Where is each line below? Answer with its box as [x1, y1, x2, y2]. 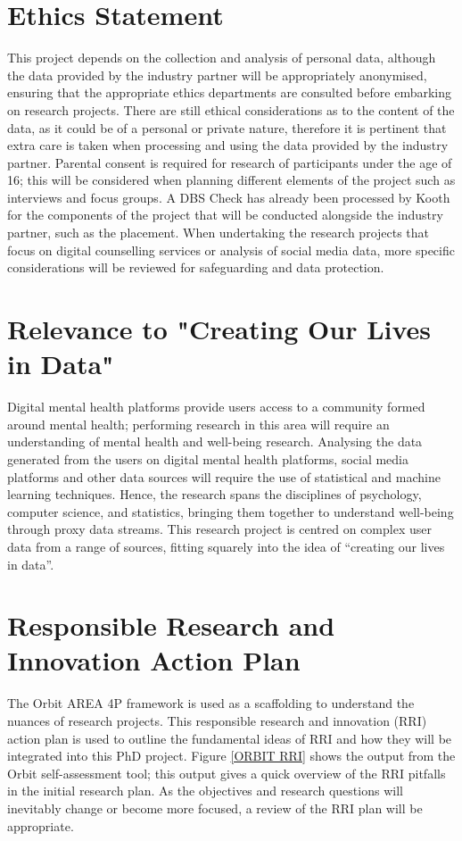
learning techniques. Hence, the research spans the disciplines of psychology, [7, 485, 422, 504]
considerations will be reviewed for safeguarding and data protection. [7, 258, 384, 277]
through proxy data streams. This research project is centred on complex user [7, 520, 432, 538]
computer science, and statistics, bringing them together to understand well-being [7, 502, 454, 520]
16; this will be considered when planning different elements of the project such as [7, 171, 456, 189]
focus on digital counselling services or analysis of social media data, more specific [7, 240, 455, 259]
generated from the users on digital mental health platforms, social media [7, 449, 409, 468]
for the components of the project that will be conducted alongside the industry [7, 205, 443, 224]
